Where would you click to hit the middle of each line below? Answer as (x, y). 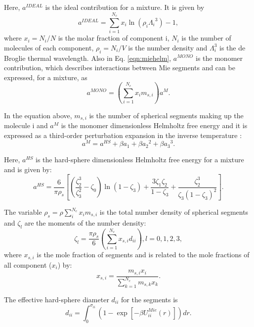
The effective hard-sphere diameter (57, 299)
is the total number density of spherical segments (174, 212)
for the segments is (149, 299)
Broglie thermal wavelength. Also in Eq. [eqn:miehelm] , (88, 58)
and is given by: (28, 169)
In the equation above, (38, 115)
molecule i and (26, 125)
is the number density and (168, 47)
